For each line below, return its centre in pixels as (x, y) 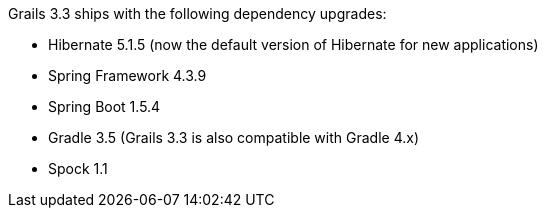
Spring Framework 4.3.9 (127, 75)
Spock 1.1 (78, 168)
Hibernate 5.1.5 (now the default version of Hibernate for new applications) (293, 44)
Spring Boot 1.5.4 (104, 106)
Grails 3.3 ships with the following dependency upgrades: (197, 13)
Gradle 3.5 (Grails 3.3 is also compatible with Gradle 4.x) (234, 137)
